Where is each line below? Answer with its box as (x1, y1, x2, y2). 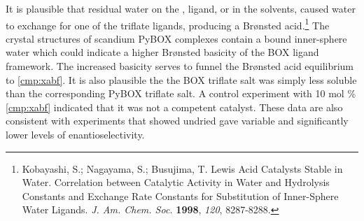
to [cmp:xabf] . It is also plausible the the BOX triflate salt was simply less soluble (6, 72, 357, 87)
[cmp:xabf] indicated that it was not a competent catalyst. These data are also (6, 99, 343, 114)
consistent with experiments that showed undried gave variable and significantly (6, 113, 349, 128)
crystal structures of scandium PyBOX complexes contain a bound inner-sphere (6, 31, 347, 45)
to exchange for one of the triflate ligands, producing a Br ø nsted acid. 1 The (6, 15, 330, 32)
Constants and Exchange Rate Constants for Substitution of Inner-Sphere (22, 188, 339, 203)
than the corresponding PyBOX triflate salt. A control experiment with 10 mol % (6, 86, 356, 101)
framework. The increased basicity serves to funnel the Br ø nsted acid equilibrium (6, 59, 354, 73)
